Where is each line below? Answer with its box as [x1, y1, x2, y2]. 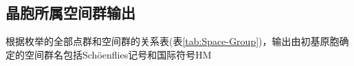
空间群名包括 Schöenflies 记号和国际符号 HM [24, 47, 212, 61]
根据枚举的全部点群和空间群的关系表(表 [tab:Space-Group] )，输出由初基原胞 [5, 34, 340, 48]
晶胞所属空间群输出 [5, 2, 135, 23]
